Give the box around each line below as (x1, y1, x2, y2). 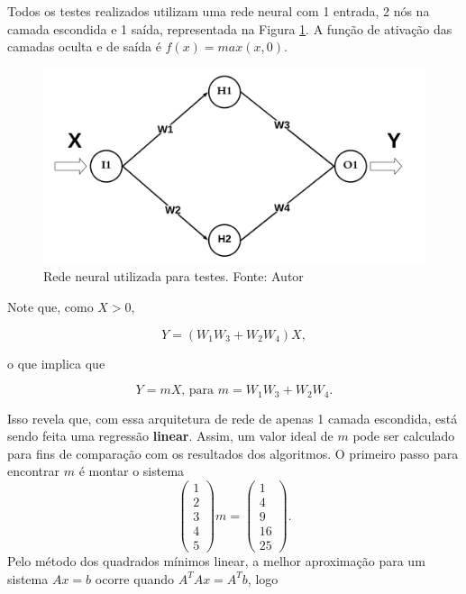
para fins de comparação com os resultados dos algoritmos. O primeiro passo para (7, 443, 459, 462)
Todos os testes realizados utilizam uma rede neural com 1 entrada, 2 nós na (7, 2, 430, 20)
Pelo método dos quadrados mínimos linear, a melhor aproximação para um (7, 552, 425, 571)
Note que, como (7, 297, 94, 315)
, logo (247, 569, 279, 588)
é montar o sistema (78, 461, 185, 480)
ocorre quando (95, 569, 174, 588)
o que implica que (7, 353, 105, 372)
